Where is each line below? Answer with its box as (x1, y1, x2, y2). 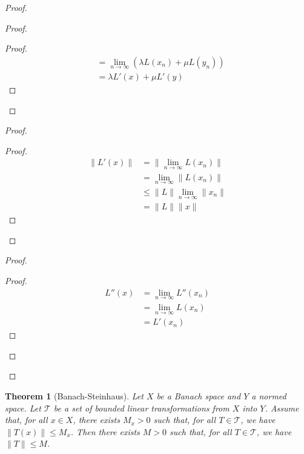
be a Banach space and (156, 389, 241, 402)
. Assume (265, 401, 299, 414)
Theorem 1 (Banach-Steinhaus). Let (5, 389, 144, 402)
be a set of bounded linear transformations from (53, 401, 230, 414)
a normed (251, 389, 286, 402)
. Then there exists (70, 425, 140, 438)
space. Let (5, 401, 41, 414)
